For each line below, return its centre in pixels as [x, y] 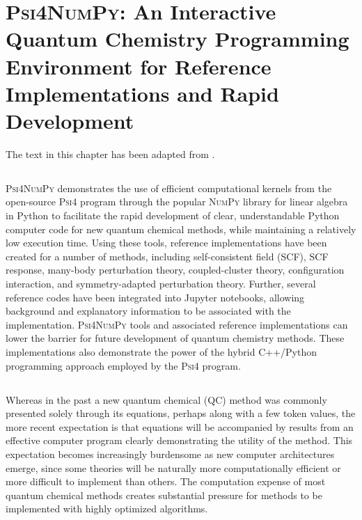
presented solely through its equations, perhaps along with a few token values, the [181, 413]
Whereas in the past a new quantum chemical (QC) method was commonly [166, 399]
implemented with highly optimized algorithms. [107, 509]
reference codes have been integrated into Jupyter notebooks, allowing [155, 297]
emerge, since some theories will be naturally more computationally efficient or [173, 467]
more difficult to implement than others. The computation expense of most [166, 481]
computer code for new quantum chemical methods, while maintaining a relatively [181, 229]
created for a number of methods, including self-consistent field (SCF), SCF [167, 256]
